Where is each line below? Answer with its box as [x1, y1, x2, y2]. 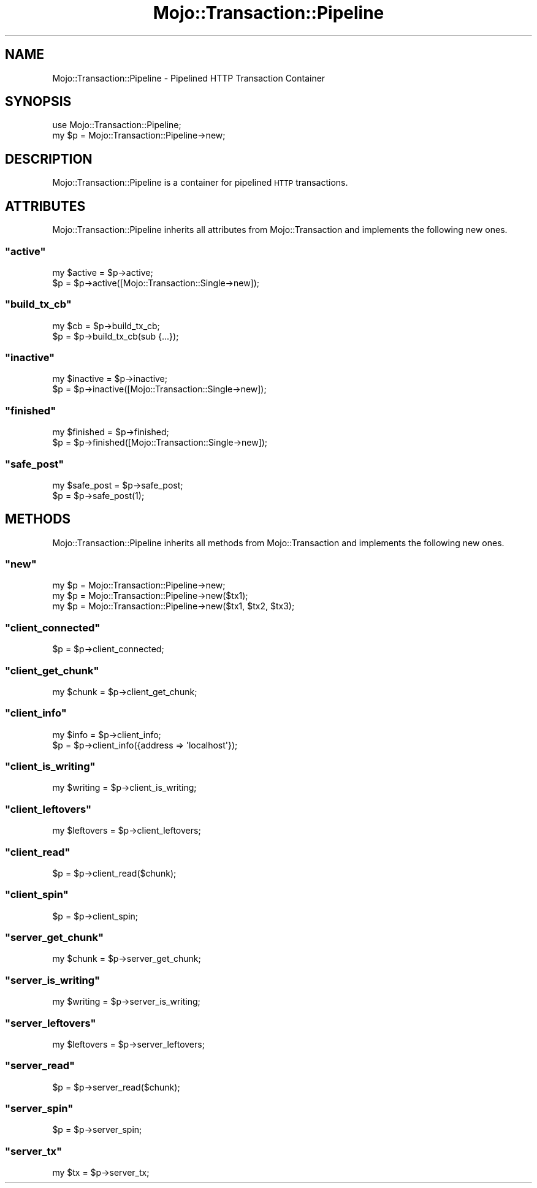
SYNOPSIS [5, 94, 72, 110]
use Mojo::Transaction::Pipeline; [52, 120, 181, 131]
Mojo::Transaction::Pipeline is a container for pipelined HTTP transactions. [52, 177, 348, 188]
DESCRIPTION [5, 151, 93, 167]
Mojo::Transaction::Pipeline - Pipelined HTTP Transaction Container [52, 72, 326, 83]
